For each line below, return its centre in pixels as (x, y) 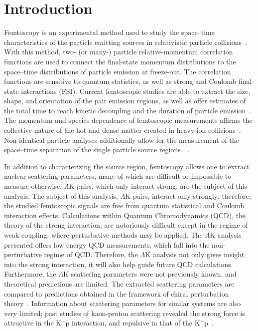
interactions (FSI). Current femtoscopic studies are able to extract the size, (136, 91)
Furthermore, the (30, 274)
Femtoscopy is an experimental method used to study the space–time (109, 32)
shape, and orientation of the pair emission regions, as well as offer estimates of (125, 101)
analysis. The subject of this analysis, (61, 195)
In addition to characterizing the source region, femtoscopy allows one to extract (127, 166)
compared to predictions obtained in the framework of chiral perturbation (117, 293)
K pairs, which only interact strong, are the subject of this (158, 186)
